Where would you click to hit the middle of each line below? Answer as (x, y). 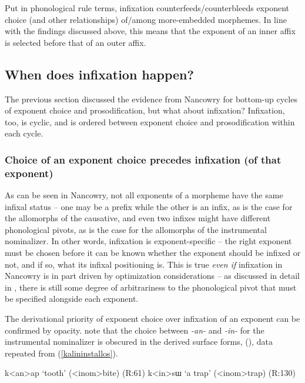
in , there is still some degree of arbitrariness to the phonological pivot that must (151, 287)
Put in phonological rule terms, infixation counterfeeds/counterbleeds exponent (147, 8)
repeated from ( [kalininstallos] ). (61, 353)
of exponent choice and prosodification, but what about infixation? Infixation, (145, 110)
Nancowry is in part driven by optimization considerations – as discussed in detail (152, 276)
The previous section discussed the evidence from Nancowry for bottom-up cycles (151, 99)
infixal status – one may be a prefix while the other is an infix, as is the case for (149, 206)
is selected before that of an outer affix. (76, 42)
